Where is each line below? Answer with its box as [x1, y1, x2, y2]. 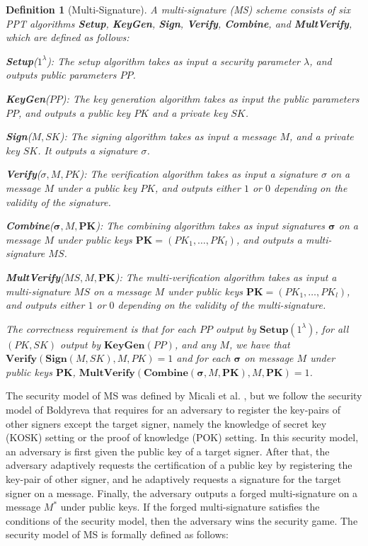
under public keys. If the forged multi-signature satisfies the [60, 499, 320, 514]
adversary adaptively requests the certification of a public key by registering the [6, 457, 352, 472]
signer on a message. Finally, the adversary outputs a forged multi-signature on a [6, 485, 358, 500]
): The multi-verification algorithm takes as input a [115, 269, 337, 284]
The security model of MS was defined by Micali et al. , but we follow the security [6, 388, 362, 403]
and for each [176, 351, 231, 365]
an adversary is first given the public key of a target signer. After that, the [6, 443, 330, 458]
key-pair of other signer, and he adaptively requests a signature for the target [6, 472, 341, 487]
